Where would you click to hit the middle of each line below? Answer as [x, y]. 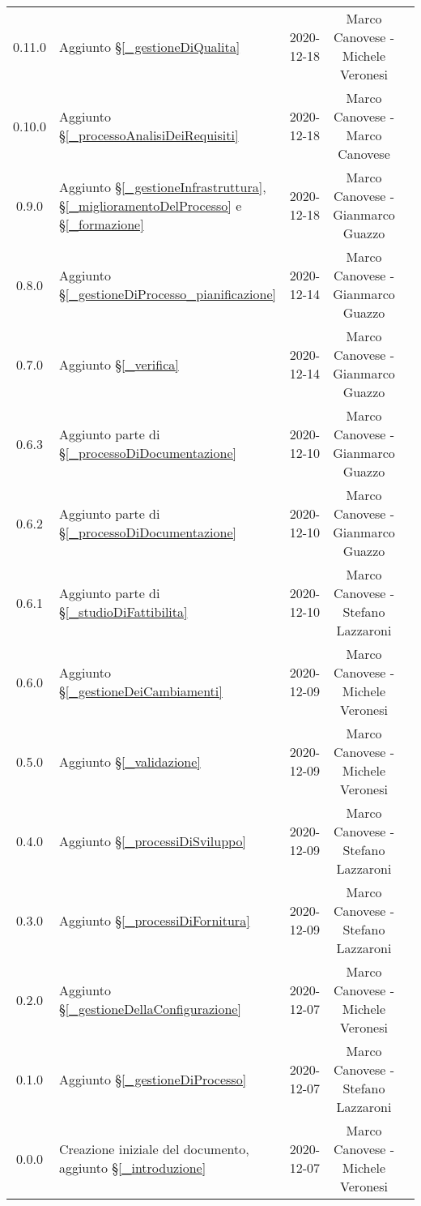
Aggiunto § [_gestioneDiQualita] [149, 46]
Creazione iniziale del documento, [154, 1149]
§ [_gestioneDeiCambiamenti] [140, 691]
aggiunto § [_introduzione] [132, 1168]
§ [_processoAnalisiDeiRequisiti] [149, 135]
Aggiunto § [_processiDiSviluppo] [152, 840]
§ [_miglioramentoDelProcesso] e [150, 205]
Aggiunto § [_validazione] [130, 761]
